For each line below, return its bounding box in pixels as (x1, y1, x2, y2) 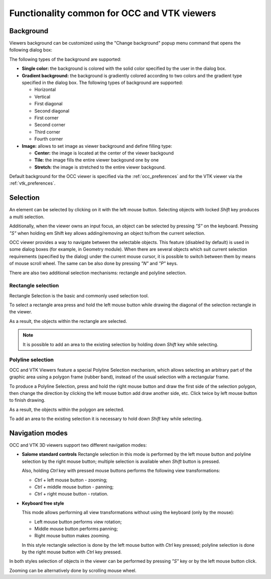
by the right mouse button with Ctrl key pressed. (22, 549, 122, 555)
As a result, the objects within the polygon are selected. (9, 406, 124, 412)
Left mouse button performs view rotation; (34, 519, 122, 525)
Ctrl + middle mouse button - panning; (34, 483, 114, 490)
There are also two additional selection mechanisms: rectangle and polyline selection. (9, 270, 187, 276)
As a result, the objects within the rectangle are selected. (9, 318, 127, 324)
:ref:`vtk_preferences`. (9, 180, 56, 186)
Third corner (34, 129, 60, 135)
